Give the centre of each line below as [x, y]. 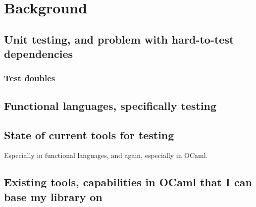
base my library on [53, 196]
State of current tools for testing [89, 134]
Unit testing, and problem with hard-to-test [119, 39]
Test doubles [30, 78]
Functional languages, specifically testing [110, 105]
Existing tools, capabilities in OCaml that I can [128, 182]
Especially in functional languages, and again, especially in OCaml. [106, 155]
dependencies [38, 54]
